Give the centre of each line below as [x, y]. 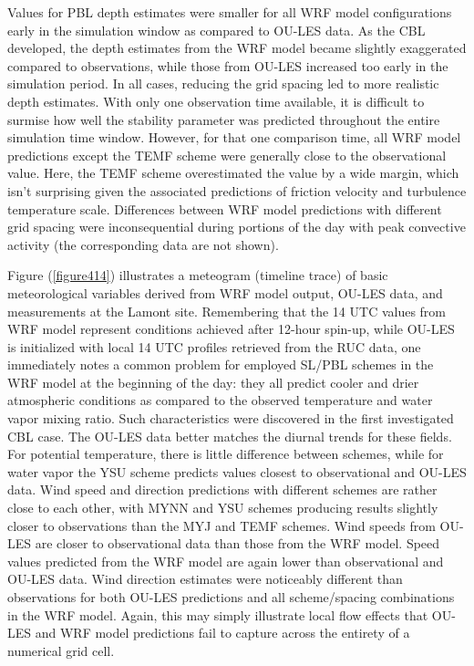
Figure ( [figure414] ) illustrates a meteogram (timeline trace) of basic [198, 275]
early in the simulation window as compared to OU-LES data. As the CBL [216, 30]
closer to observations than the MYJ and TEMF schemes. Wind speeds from [222, 525]
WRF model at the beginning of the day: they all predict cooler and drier [213, 382]
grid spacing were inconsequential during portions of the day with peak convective [237, 227]
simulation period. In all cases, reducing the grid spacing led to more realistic [223, 83]
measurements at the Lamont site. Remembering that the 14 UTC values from [227, 311]
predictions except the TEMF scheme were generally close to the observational [227, 155]
